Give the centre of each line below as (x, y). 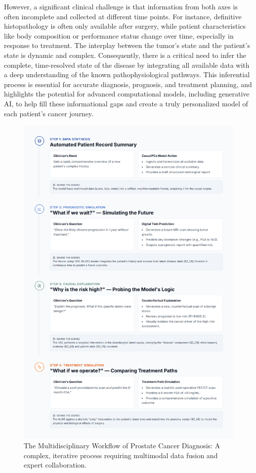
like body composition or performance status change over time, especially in (119, 35)
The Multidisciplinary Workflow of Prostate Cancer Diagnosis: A (122, 445)
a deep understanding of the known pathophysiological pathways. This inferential (127, 74)
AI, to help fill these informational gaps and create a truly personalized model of (126, 103)
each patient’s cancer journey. (49, 113)
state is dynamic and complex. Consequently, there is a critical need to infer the (125, 55)
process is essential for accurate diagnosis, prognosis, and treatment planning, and (128, 84)
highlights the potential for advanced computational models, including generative (127, 94)
